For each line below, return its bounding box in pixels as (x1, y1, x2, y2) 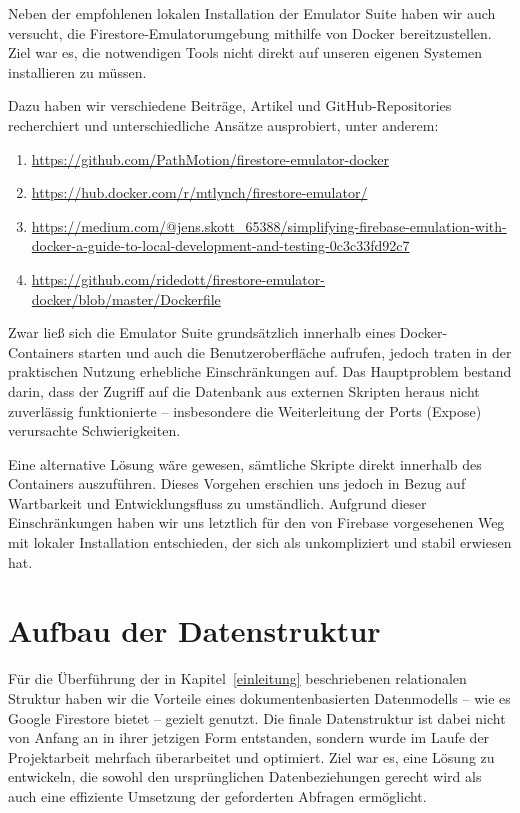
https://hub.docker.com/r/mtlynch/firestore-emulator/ (31, 182, 368, 203)
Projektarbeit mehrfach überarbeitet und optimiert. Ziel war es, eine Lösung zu (8, 746, 495, 767)
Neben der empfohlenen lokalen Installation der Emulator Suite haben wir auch (8, 3, 496, 23)
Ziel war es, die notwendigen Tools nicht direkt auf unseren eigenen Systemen (8, 42, 483, 63)
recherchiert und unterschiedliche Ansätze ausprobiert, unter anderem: (8, 114, 439, 135)
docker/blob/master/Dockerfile (31, 288, 221, 309)
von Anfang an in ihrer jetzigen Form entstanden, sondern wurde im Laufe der (8, 727, 490, 748)
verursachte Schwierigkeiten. (8, 420, 181, 441)
